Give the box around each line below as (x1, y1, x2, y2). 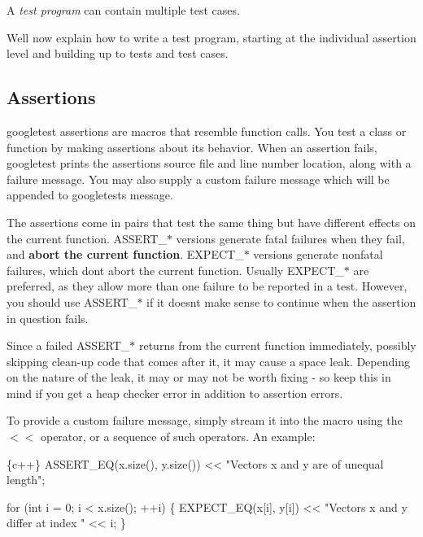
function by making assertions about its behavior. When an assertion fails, (7, 138, 377, 155)
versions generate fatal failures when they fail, (176, 229, 405, 247)
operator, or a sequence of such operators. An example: (40, 428, 316, 445)
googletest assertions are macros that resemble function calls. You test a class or (7, 122, 407, 139)
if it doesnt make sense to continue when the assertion (146, 293, 416, 310)
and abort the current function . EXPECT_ (7, 246, 244, 263)
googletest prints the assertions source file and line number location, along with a (7, 155, 412, 172)
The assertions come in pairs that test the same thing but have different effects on (7, 213, 416, 230)
